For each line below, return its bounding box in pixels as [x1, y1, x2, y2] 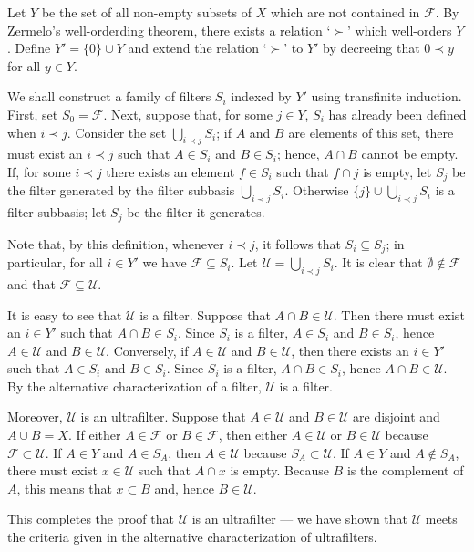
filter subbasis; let [7, 203, 107, 222]
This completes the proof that [7, 509, 174, 528]
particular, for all [7, 253, 103, 272]
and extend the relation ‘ [128, 38, 267, 57]
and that [7, 274, 56, 293]
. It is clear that [334, 253, 423, 272]
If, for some [7, 161, 71, 181]
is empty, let [363, 161, 432, 181]
